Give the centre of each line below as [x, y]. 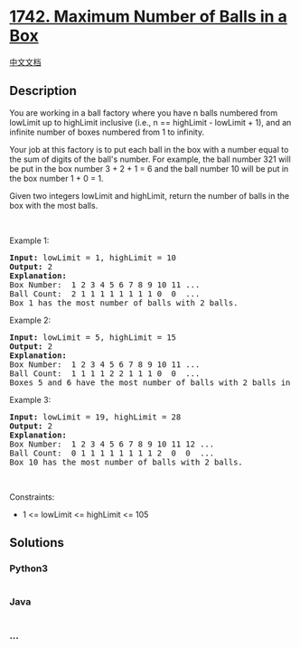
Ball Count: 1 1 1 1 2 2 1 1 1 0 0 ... [105, 373]
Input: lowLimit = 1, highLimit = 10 [93, 258]
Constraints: [32, 497]
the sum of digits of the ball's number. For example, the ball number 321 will [150, 159]
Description [43, 91]
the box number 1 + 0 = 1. [56, 178]
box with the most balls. [54, 205]
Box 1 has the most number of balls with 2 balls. [124, 303]
